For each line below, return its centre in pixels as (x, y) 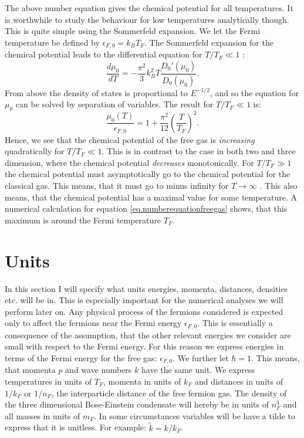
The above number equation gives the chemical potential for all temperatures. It (149, 8)
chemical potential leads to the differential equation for (104, 54)
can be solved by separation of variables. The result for (114, 104)
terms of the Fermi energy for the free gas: (81, 357)
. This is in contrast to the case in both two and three (199, 151)
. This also (278, 186)
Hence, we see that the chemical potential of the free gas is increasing (130, 139)
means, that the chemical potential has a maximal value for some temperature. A (151, 197)
